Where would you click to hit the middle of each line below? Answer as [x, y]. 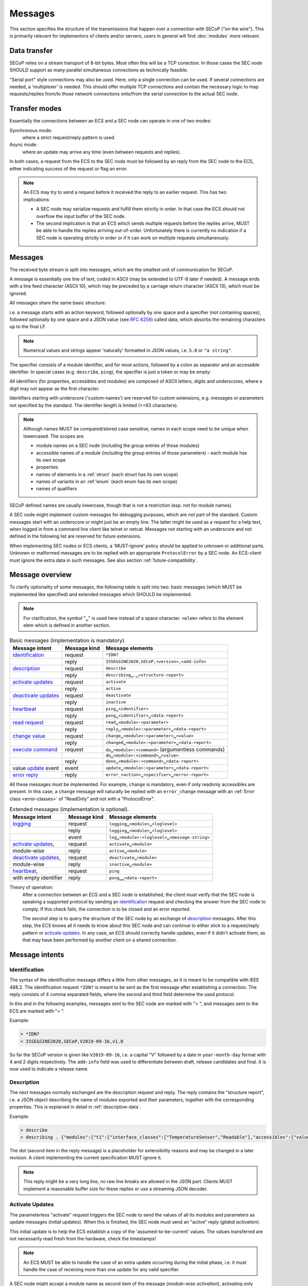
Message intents [37, 954]
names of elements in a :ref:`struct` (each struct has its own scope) [107, 474]
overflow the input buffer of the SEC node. [81, 216]
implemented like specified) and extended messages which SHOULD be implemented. [101, 594]
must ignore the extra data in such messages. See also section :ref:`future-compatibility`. [104, 560]
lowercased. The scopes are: [54, 436]
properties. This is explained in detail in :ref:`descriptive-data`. [75, 1107]
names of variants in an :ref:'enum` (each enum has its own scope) [107, 481]
